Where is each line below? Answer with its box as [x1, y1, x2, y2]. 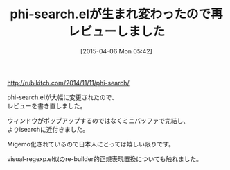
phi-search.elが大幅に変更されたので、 [7, 93, 118, 101]
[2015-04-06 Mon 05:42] [80, 46, 152, 56]
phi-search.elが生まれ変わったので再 [10, 6, 223, 22]
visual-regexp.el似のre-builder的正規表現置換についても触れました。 [7, 154, 203, 163]
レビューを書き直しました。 [7, 101, 87, 110]
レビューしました [67, 24, 165, 40]
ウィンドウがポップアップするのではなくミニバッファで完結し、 [7, 116, 189, 125]
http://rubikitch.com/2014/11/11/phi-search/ [7, 78, 130, 87]
